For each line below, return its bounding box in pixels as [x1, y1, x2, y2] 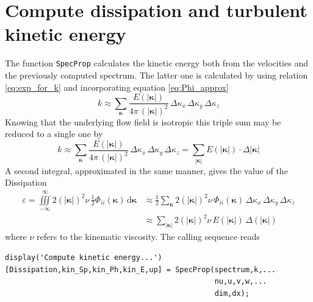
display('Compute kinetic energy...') [5, 253, 162, 262]
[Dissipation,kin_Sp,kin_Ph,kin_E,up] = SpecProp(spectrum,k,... [5, 265, 276, 274]
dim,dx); [214, 289, 250, 298]
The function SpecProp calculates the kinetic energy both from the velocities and [5, 57, 308, 69]
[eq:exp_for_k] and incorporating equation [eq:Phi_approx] [5, 80, 229, 93]
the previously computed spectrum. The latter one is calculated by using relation [5, 68, 308, 81]
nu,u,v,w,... [214, 277, 267, 286]
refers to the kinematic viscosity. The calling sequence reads [37, 230, 260, 243]
